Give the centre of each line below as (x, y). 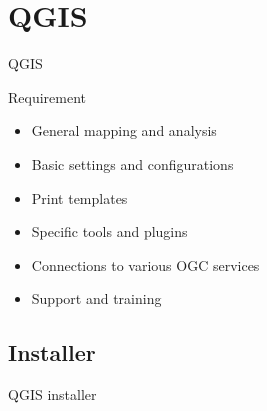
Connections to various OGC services (145, 264)
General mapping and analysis (124, 130)
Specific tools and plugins (109, 231)
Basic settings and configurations (132, 163)
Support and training (96, 298)
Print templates (79, 197)
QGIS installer (52, 394)
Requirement (47, 96)
